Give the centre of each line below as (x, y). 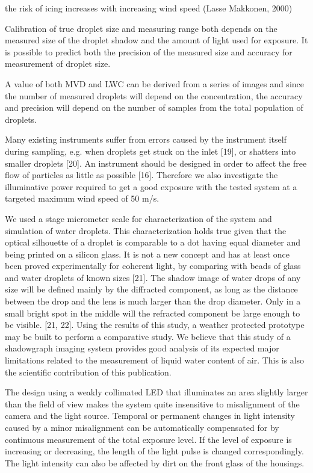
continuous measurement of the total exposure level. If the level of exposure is (148, 439)
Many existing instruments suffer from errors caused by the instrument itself (146, 139)
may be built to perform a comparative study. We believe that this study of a (148, 336)
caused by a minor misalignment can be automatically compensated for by (142, 427)
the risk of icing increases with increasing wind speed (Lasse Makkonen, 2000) (149, 8)
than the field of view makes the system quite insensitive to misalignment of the (152, 403)
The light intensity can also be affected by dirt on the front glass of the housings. (155, 462)
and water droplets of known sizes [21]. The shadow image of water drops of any (153, 277)
